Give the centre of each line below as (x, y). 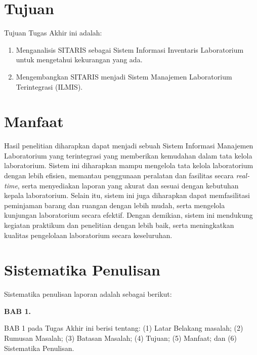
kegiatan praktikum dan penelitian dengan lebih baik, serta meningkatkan (119, 225)
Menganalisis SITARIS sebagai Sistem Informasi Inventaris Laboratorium (130, 49)
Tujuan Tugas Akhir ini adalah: (53, 33)
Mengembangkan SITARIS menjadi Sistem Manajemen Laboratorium (124, 76)
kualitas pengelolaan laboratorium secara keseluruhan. (88, 235)
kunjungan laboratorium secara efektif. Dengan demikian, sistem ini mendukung (128, 215)
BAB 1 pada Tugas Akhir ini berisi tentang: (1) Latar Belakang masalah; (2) (124, 328)
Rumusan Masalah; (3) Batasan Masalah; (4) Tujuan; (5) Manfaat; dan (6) (121, 338)
